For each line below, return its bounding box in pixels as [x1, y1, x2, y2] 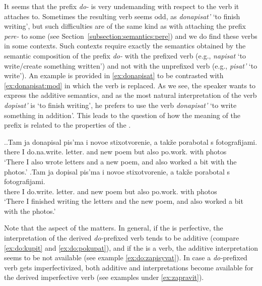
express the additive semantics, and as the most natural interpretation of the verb [4, 90, 257, 100]
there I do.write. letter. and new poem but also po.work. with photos [4, 186, 217, 196]
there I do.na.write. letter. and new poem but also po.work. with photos [4, 146, 227, 157]
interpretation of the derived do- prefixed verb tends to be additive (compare [4, 233, 239, 243]
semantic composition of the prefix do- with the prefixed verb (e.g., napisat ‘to [4, 50, 246, 61]
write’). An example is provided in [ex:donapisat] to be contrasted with [4, 70, 224, 81]
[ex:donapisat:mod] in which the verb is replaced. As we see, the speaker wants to [4, 80, 256, 90]
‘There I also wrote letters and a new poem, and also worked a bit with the [4, 156, 237, 166]
